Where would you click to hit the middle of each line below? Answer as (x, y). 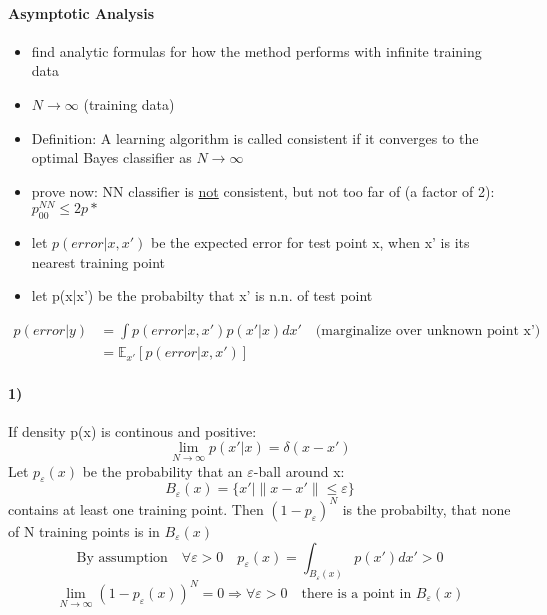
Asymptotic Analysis (81, 12)
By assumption (122, 557)
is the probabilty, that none (426, 508)
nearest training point (98, 261)
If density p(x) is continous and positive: (132, 430)
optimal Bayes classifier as (111, 157)
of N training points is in (84, 530)
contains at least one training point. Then (136, 508)
